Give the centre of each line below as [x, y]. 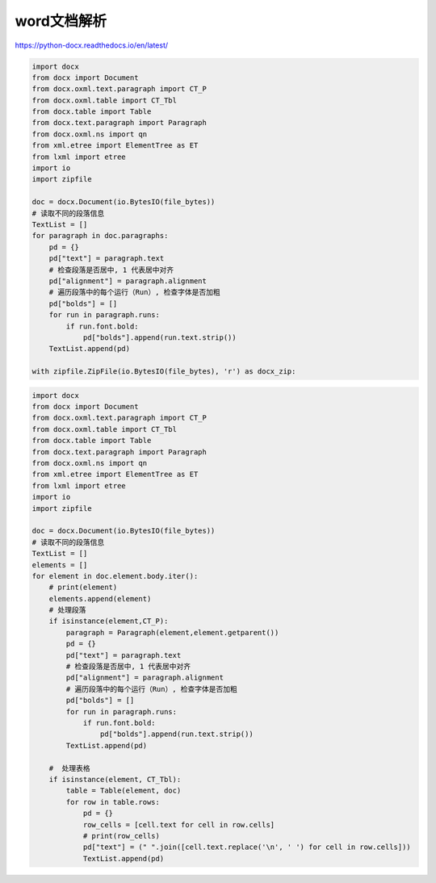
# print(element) [83, 588]
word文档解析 [61, 21]
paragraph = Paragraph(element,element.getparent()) [172, 632]
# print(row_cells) [122, 836]
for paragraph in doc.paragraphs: [100, 236]
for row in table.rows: [113, 802]
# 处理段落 [67, 610]
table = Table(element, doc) [124, 791]
